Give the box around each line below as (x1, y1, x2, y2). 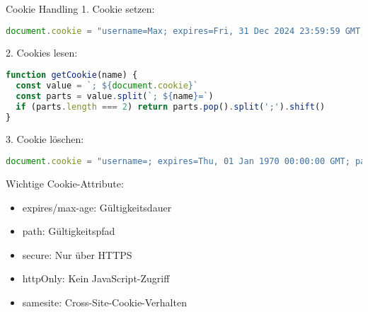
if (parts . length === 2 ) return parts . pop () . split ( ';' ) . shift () (16, 101, 326, 112)
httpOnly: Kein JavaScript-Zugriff (22, 271, 170, 286)
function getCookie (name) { (6, 70, 138, 81)
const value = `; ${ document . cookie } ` (16, 80, 199, 91)
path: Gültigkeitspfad (22, 224, 115, 238)
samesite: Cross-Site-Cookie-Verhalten (22, 294, 187, 309)
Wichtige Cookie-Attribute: (6, 175, 124, 190)
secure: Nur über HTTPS (22, 247, 132, 262)
